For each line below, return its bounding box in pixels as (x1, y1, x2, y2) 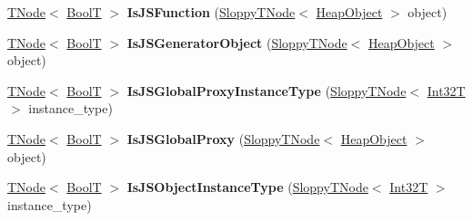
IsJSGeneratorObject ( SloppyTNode (126, 33, 347, 52)
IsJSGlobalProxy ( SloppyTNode (126, 129, 320, 148)
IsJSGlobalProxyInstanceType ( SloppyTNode (126, 81, 407, 100)
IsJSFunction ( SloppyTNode (126, 3, 296, 21)
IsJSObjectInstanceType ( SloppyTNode (126, 178, 368, 197)
